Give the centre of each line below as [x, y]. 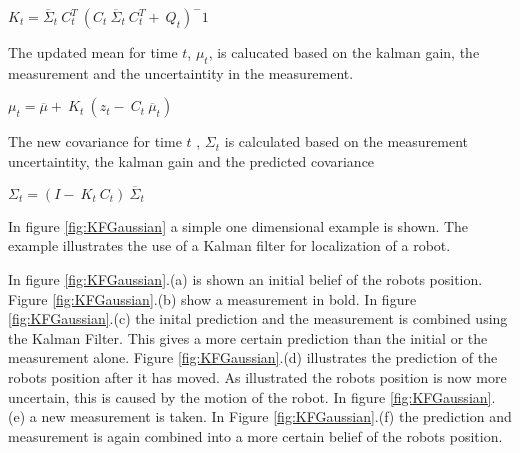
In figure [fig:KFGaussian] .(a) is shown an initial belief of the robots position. [245, 278]
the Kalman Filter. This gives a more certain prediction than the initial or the [248, 337]
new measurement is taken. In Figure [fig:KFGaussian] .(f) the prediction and [276, 416]
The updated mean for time [93, 52]
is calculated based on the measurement [346, 141]
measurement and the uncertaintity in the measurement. [181, 72]
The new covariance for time [95, 141]
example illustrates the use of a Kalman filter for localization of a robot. [229, 245]
